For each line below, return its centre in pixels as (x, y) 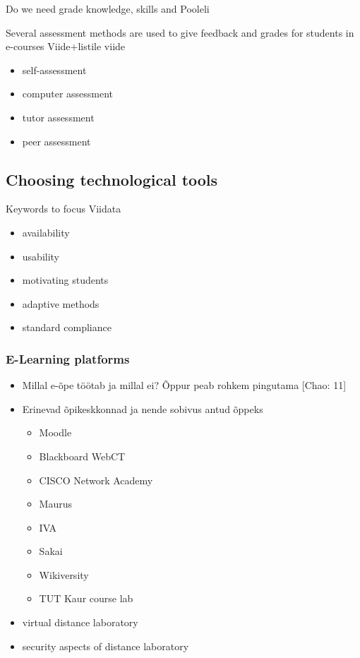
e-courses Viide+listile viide (66, 46)
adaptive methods (61, 303)
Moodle (55, 432)
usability (41, 256)
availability (46, 232)
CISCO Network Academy (96, 480)
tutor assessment (58, 117)
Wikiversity (64, 574)
